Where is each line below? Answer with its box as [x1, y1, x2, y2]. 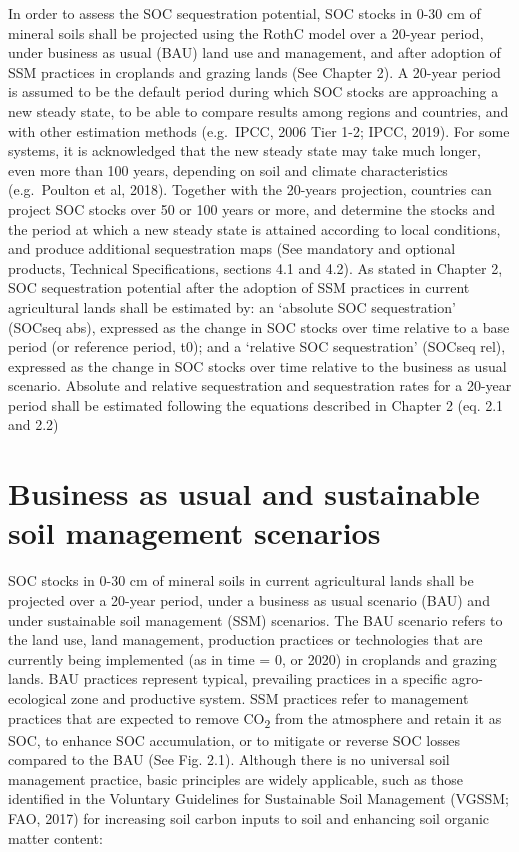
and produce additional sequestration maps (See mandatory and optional [8, 238, 456, 259]
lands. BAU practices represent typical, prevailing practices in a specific [8, 668, 448, 689]
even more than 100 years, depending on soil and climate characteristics [8, 159, 448, 180]
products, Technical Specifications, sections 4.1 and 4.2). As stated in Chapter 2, [8, 257, 503, 278]
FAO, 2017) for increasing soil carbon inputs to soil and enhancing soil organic [8, 808, 490, 829]
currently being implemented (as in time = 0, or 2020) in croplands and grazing [8, 648, 497, 669]
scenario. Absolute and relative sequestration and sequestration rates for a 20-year [8, 375, 512, 396]
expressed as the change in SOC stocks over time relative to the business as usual [8, 355, 507, 376]
